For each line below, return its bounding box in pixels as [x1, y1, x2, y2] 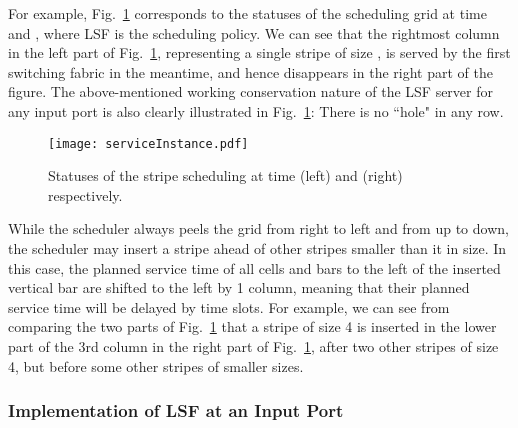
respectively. [48, 184, 123, 205]
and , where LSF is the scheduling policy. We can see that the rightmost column [8, 22, 500, 43]
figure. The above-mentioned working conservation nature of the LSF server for [8, 81, 493, 102]
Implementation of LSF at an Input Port [8, 398, 344, 423]
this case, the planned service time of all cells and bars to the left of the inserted [8, 257, 501, 278]
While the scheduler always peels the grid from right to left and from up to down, [8, 218, 509, 239]
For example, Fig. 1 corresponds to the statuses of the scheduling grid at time [8, 3, 487, 23]
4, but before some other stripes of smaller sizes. [8, 355, 304, 376]
